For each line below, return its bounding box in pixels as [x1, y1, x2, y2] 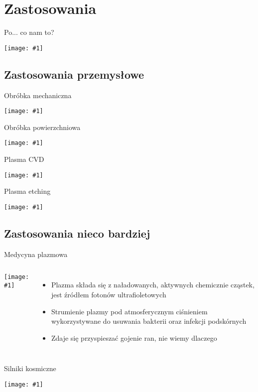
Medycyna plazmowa [4, 249, 68, 259]
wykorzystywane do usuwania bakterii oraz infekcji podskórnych [51, 316, 247, 326]
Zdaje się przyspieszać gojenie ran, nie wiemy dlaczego [51, 332, 217, 343]
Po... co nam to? [4, 27, 54, 37]
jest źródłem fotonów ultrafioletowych [51, 289, 166, 299]
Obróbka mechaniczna [4, 90, 72, 100]
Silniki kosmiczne [4, 363, 56, 374]
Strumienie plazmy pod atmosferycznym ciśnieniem [51, 306, 208, 316]
